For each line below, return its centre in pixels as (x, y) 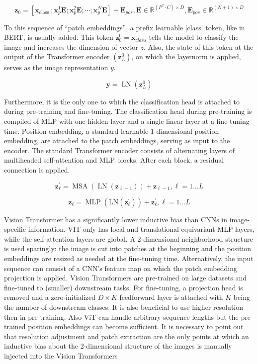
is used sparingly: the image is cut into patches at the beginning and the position (128, 248)
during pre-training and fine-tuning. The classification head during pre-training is (128, 111)
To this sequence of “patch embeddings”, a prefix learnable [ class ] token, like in (125, 27)
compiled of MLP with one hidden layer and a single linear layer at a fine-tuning (127, 121)
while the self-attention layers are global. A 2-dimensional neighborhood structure (129, 238)
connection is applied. (37, 170)
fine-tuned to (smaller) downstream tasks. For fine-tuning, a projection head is (124, 287)
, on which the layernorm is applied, (186, 56)
